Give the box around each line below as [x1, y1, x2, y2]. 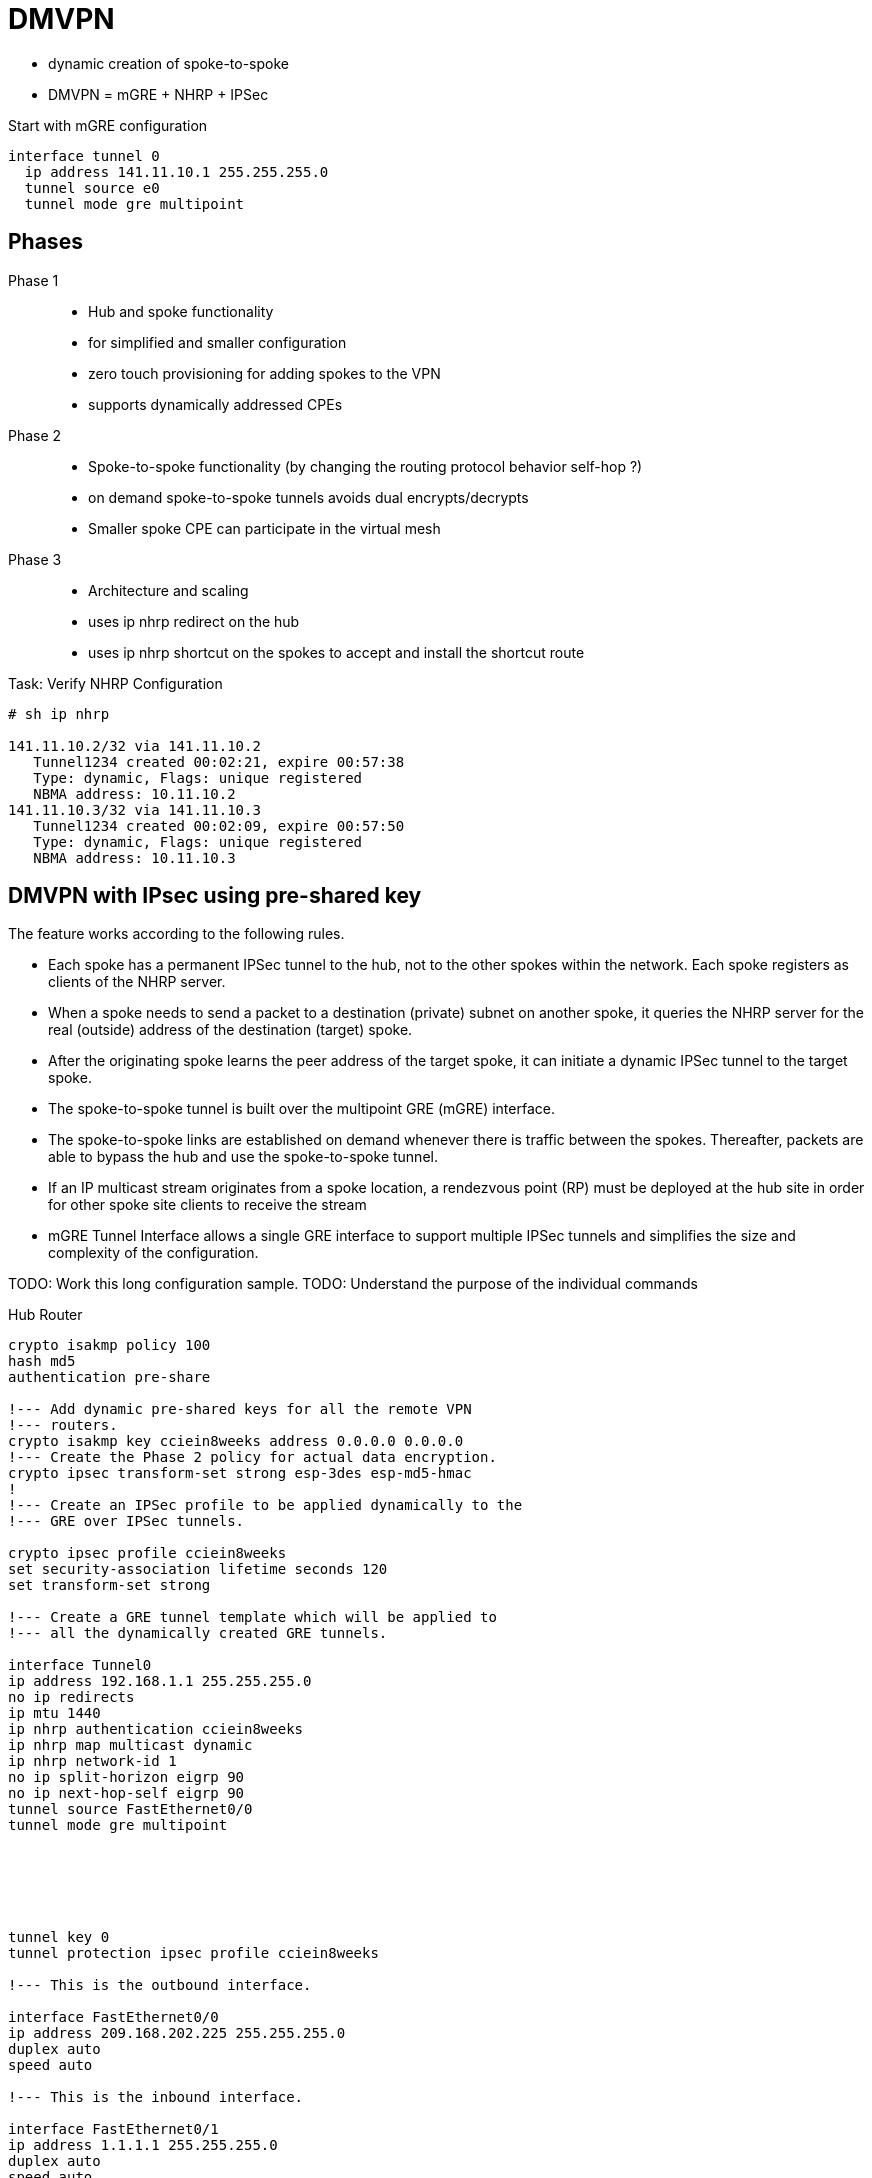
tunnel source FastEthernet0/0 [8, 1801, 253, 1818]
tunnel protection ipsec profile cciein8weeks [8, 1945, 379, 1962]
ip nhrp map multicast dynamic [8, 1737, 253, 1754]
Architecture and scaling [88, 581, 249, 599]
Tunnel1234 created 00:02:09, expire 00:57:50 [33, 817, 405, 834]
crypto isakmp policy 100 [8, 1337, 211, 1354]
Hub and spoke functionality [88, 302, 274, 320]
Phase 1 [8, 271, 59, 289]
